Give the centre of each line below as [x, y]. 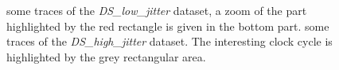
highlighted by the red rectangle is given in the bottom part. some [168, 26]
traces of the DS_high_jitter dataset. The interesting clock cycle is [169, 41]
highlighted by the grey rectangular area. [106, 56]
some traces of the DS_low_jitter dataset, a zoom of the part [157, 10]
